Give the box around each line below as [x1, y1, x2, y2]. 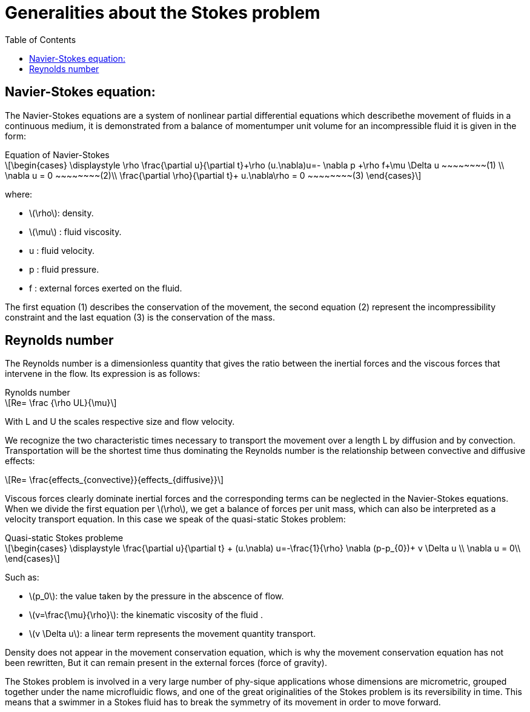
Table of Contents [5, 34, 76, 45]
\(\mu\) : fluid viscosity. [29, 226, 122, 237]
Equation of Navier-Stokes [5, 149, 110, 160]
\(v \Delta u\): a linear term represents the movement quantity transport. [29, 628, 316, 639]
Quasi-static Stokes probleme [5, 533, 124, 544]
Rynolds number [5, 387, 70, 398]
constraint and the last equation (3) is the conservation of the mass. [5, 311, 275, 322]
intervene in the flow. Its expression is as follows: [5, 368, 200, 379]
